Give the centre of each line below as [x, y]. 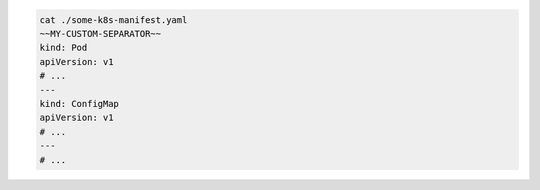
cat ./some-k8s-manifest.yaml [113, 19]
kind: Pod [63, 48]
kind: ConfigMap [79, 103]
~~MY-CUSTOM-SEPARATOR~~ [100, 33]
